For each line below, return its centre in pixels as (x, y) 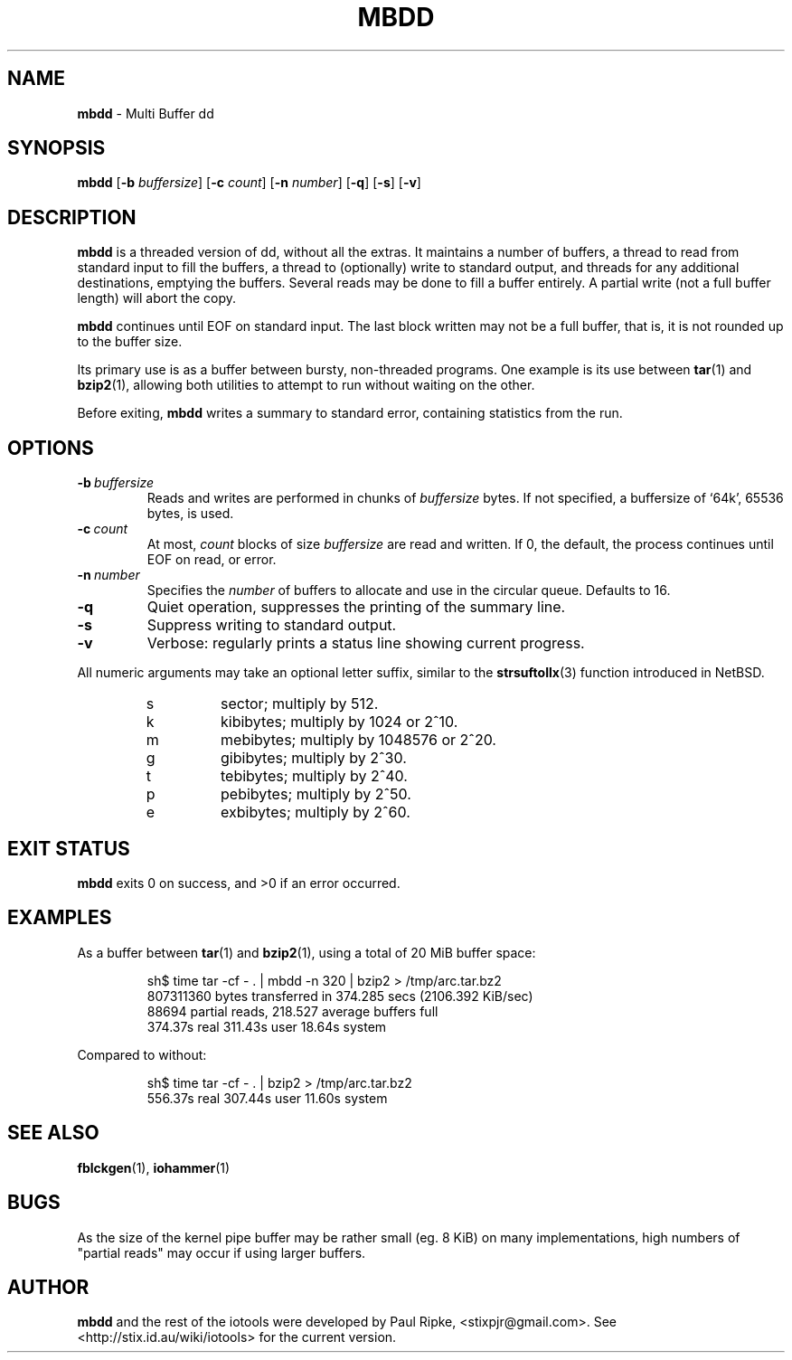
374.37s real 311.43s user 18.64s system (267, 1026)
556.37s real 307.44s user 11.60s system (267, 1098)
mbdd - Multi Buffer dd (146, 113)
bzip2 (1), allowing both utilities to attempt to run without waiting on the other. (306, 385)
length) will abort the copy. (157, 298)
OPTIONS (51, 448)
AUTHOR (48, 1287)
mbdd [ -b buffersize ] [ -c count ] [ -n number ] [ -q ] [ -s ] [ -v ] (249, 183)
